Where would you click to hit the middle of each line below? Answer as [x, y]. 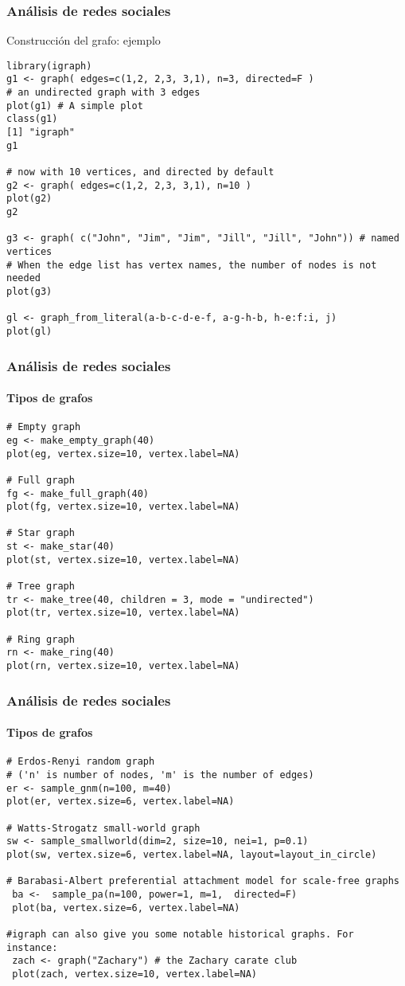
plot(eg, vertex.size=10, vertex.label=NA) [123, 454]
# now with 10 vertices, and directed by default [140, 172]
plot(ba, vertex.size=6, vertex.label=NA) [126, 908]
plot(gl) [29, 331]
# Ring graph [41, 639]
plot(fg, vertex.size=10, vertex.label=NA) [123, 507]
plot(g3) [29, 291]
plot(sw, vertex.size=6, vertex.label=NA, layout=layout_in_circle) [192, 854]
